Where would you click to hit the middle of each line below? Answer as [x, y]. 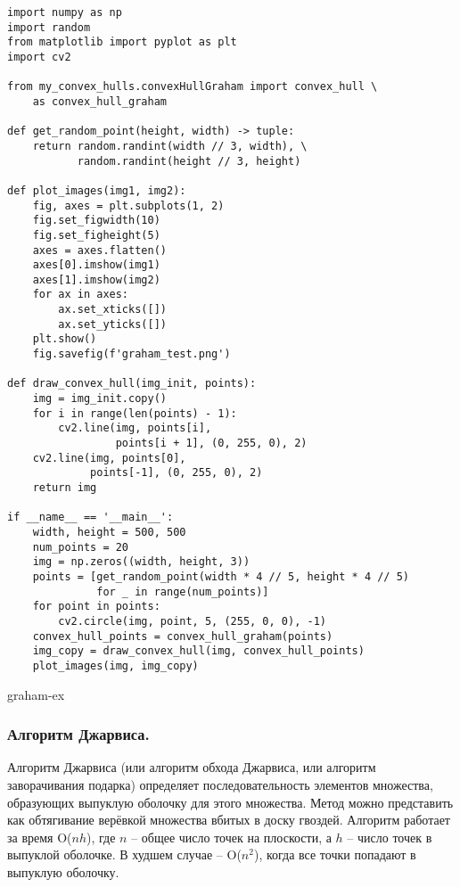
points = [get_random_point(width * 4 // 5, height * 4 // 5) [221, 576]
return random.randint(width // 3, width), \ [170, 146]
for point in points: [96, 607]
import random [49, 27]
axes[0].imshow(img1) [96, 265]
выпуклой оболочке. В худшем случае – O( [124, 854]
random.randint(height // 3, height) [189, 161]
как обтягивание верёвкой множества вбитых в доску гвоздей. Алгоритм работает [229, 820]
